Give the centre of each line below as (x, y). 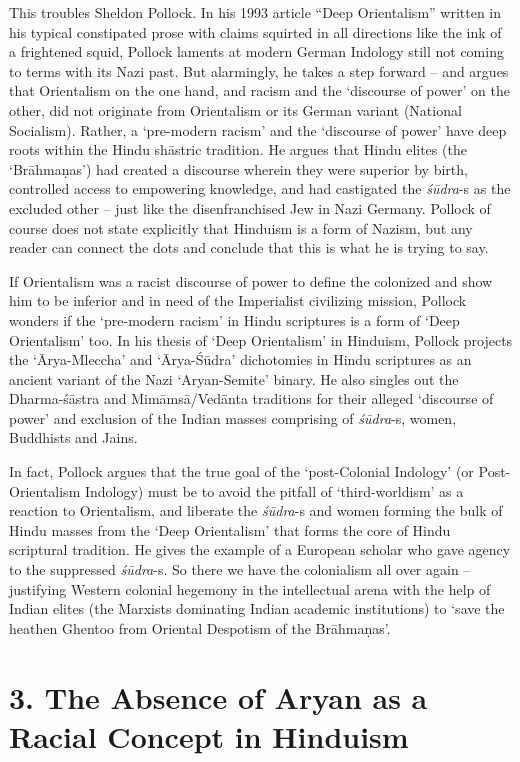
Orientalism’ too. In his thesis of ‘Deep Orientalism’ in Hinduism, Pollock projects (261, 339)
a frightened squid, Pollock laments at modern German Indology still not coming (256, 51)
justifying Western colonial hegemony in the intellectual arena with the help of (250, 588)
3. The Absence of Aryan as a (218, 696)
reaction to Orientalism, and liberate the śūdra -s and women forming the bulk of (256, 510)
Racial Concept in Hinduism (209, 735)
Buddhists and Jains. (73, 437)
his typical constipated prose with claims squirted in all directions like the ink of (255, 31)
